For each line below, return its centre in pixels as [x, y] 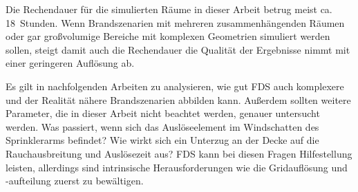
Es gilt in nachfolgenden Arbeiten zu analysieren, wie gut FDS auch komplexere [175, 86]
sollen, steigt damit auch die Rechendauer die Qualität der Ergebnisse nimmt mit [178, 49]
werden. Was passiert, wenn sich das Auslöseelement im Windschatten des [162, 126]
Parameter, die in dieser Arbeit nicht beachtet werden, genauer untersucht [163, 113]
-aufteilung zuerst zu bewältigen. [75, 181]
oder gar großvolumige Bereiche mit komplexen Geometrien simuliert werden [168, 36]
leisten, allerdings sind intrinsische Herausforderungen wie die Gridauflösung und [177, 167]
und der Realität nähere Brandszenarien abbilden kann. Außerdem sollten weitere [178, 99]
